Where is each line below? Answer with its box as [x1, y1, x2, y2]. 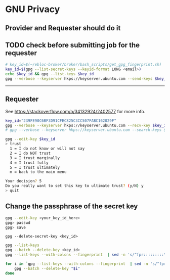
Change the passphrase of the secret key [5, 202, 138, 211]
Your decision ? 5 [5, 178, 42, 184]
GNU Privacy [5, 4, 60, 15]
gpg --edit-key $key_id [5, 136, 56, 142]
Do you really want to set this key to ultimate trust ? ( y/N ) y [5, 183, 144, 189]
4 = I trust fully [10, 160, 49, 165]
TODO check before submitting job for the [5, 40, 140, 49]
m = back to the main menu [10, 169, 67, 175]
